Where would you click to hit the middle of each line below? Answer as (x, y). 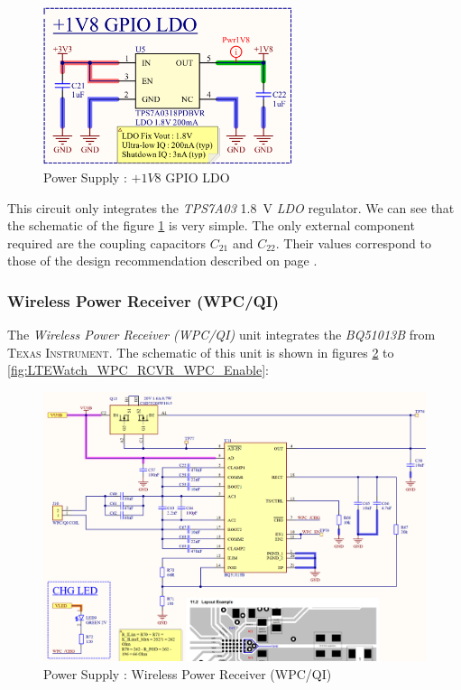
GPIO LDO (198, 177)
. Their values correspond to (353, 242)
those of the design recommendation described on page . (162, 261)
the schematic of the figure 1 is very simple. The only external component (211, 225)
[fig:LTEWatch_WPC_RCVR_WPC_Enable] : (138, 370)
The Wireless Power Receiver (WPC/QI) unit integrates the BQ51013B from (221, 335)
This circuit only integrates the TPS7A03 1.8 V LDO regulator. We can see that (231, 207)
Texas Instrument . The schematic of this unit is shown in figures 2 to (201, 352)
